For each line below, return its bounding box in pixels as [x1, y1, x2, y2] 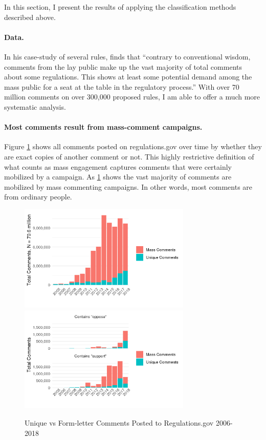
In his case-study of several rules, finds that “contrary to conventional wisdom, [4, 51, 251, 62]
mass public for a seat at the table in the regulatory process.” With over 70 [4, 81, 239, 92]
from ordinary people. [4, 191, 72, 202]
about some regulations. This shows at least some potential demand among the [4, 71, 252, 82]
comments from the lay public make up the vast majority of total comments [4, 61, 242, 72]
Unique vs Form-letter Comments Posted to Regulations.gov [25, 417, 214, 428]
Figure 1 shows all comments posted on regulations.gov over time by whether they [4, 141, 262, 152]
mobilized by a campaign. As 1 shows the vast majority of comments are [4, 171, 232, 182]
